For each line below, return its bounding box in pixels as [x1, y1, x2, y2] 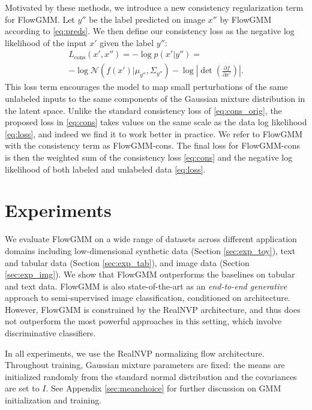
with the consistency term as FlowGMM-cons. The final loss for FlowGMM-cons [5, 139, 300, 152]
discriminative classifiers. [5, 327, 96, 339]
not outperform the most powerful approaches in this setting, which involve [5, 315, 282, 327]
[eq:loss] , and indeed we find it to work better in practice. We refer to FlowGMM [5, 127, 303, 140]
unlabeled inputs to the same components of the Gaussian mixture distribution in [5, 92, 305, 105]
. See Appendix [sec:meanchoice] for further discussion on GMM [46, 382, 281, 394]
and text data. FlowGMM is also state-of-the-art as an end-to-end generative [5, 279, 287, 292]
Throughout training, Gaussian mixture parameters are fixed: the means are [5, 358, 285, 371]
